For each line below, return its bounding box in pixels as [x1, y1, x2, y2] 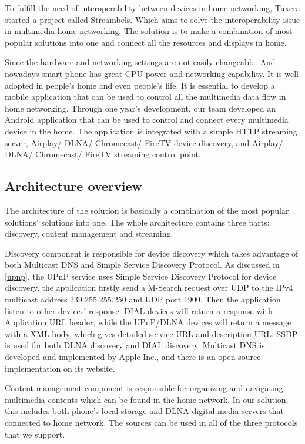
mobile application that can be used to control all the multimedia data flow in [5, 90, 286, 103]
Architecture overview [5, 177, 142, 195]
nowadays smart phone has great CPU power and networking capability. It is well [5, 67, 299, 79]
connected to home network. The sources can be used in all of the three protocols [5, 416, 298, 429]
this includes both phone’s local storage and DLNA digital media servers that [5, 405, 284, 417]
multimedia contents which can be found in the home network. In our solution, [5, 393, 289, 405]
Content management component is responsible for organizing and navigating [5, 382, 283, 394]
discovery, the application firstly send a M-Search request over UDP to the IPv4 [5, 281, 293, 294]
